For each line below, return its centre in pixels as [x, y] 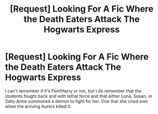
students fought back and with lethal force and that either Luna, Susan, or [79, 96]
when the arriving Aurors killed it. [38, 106]
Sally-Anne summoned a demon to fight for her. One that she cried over [77, 101]
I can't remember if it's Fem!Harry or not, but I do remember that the [73, 91]
